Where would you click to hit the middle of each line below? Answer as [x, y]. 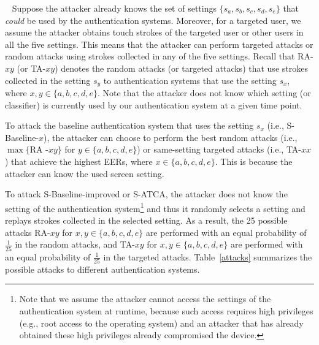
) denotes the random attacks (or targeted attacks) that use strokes [181, 68]
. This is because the [254, 161]
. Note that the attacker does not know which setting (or [204, 93]
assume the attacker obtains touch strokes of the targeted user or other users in [154, 32]
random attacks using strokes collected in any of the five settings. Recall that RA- [159, 56]
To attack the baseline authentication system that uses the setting [129, 125]
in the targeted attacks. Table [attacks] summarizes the [208, 256]
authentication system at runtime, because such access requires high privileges [166, 311]
